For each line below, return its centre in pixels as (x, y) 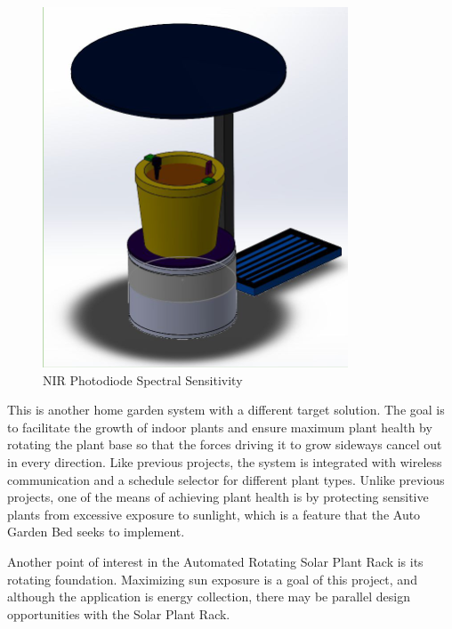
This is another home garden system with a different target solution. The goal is (226, 410)
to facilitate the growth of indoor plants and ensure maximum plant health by (220, 427)
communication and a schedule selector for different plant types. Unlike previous (226, 479)
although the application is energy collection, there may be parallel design (209, 597)
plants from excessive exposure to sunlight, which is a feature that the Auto (214, 514)
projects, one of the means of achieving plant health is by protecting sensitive (218, 497)
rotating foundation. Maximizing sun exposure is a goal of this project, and (212, 579)
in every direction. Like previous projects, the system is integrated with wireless (225, 461)
